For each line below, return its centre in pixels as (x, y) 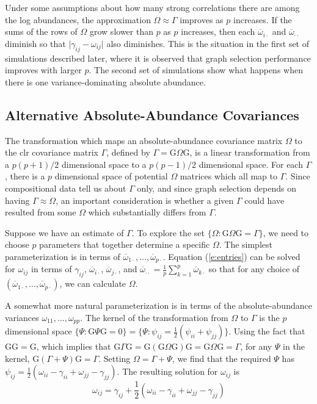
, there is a (25, 176)
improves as (202, 19)
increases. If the (262, 19)
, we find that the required (221, 358)
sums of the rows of (41, 31)
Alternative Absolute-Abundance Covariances (152, 114)
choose (17, 244)
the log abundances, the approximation (78, 19)
